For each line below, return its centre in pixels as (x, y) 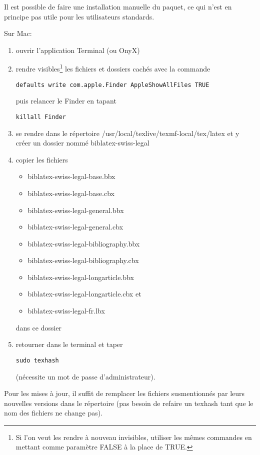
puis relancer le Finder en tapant (66, 101)
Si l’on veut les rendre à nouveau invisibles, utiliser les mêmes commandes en (134, 437)
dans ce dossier (39, 327)
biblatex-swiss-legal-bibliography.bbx (84, 243)
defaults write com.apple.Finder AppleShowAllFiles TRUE (112, 85)
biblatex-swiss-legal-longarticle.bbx (81, 277)
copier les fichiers (42, 159)
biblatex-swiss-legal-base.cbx (71, 193)
